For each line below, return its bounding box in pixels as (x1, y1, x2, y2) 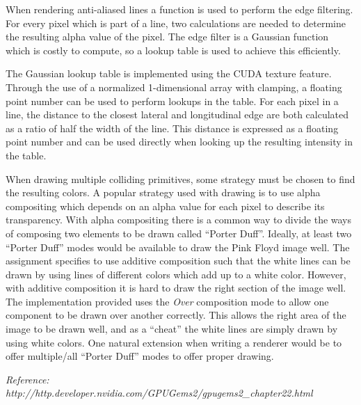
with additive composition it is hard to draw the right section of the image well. (6, 280, 346, 295)
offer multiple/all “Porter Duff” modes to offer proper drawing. (6, 349, 274, 363)
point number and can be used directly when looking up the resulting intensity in (6, 134, 353, 149)
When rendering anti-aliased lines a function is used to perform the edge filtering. (6, 2, 353, 16)
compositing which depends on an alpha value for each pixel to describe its (6, 198, 325, 213)
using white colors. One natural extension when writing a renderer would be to (6, 335, 342, 349)
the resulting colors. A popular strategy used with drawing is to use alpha (6, 185, 321, 200)
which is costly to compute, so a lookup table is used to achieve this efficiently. (6, 42, 341, 57)
